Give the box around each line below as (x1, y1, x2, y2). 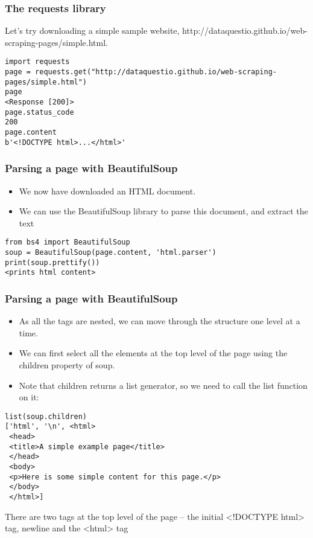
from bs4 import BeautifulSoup (5, 238, 130, 247)
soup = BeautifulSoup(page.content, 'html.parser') (5, 248, 217, 257)
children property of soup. (19, 358, 115, 371)
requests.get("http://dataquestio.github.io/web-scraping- (35, 68, 277, 77)
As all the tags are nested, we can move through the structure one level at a (19, 315, 300, 327)
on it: (19, 391, 39, 403)
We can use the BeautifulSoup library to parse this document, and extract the (19, 205, 308, 217)
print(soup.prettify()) (5, 258, 100, 267)
